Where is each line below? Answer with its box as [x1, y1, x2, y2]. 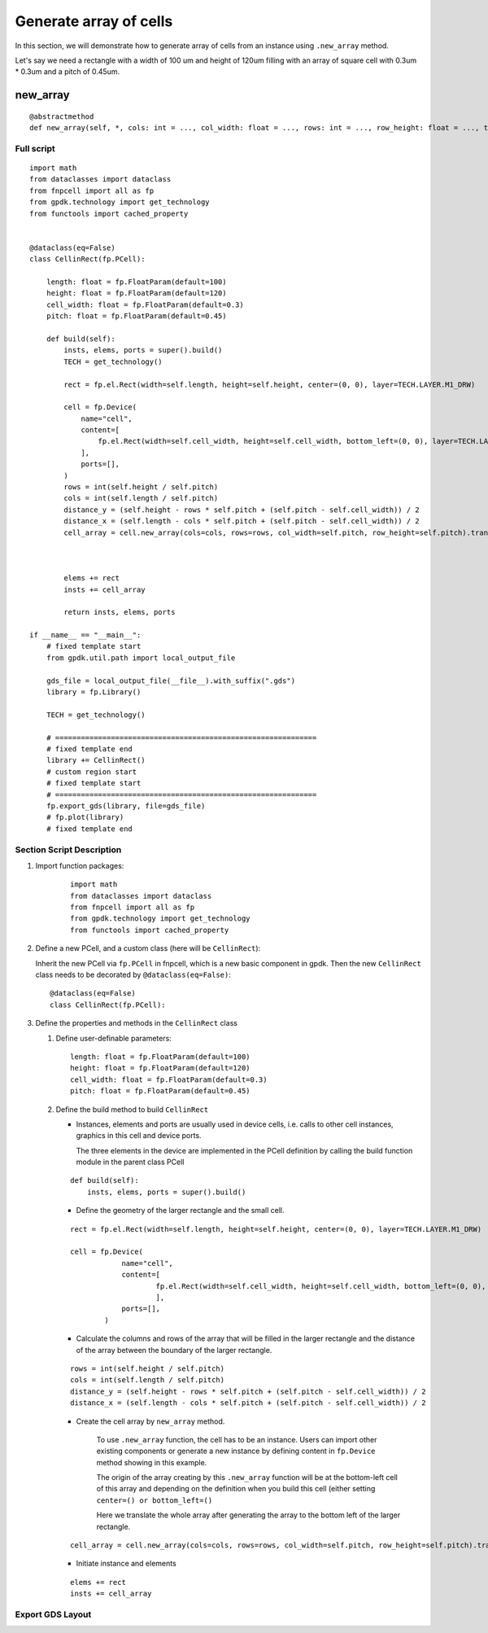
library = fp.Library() [46, 688, 142, 697]
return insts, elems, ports [63, 607, 176, 617]
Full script [15, 142, 56, 154]
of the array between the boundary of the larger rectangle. [76, 1345, 272, 1355]
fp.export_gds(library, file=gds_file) [46, 801, 206, 810]
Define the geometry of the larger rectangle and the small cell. [76, 1206, 285, 1215]
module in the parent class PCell [76, 1157, 185, 1167]
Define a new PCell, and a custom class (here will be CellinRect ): [35, 943, 261, 953]
